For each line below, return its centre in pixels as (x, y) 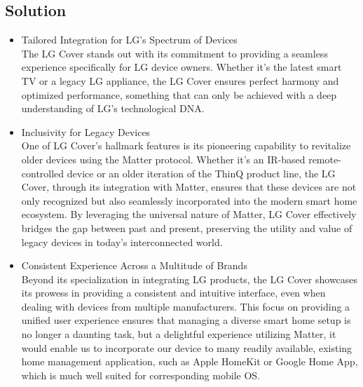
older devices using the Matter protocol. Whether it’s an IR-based (163, 159)
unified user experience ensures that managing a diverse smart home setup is (186, 320)
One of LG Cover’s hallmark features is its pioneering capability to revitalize (186, 145)
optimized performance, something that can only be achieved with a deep (179, 94)
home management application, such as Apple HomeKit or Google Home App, (190, 361)
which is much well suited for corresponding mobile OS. (141, 375)
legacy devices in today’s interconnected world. (122, 242)
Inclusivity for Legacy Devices (86, 131)
